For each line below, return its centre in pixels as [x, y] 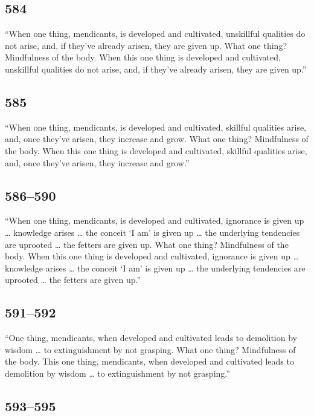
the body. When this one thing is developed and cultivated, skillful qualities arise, [156, 150]
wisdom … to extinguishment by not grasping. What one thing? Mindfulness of [150, 349]
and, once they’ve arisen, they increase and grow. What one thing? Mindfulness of [157, 139]
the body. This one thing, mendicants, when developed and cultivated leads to [149, 361]
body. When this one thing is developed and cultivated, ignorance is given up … [152, 256]
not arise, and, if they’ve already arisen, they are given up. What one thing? [146, 45]
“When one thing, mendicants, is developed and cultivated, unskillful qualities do [155, 34]
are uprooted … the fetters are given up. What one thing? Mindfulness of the [147, 244]
